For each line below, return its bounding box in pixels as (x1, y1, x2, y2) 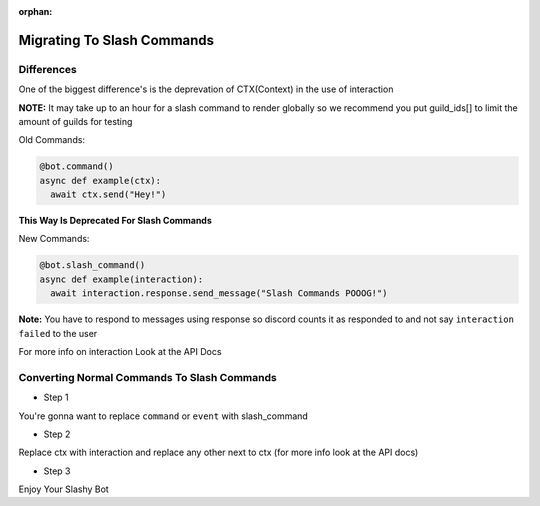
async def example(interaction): (39, 273, 204, 285)
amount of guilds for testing (18, 115, 133, 127)
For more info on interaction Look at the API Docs (18, 346, 222, 357)
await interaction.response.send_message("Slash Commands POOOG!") (50, 288, 388, 299)
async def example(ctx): (39, 175, 162, 186)
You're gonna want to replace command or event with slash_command (18, 410, 309, 422)
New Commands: (18, 233, 90, 245)
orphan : (18, 6, 53, 17)
